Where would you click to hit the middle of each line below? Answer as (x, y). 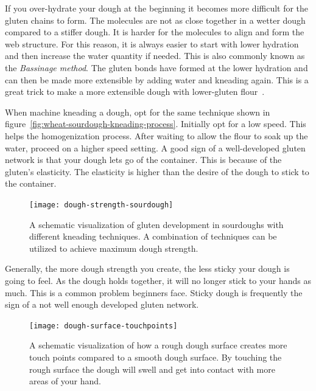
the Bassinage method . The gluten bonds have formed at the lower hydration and (156, 67)
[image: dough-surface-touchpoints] (104, 326)
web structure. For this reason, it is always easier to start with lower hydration (152, 43)
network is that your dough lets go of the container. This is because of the (143, 160)
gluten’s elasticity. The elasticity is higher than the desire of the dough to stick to (157, 171)
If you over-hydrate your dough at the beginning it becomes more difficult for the (157, 8)
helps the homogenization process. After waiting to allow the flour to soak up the (156, 135)
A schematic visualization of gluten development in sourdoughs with (156, 224)
